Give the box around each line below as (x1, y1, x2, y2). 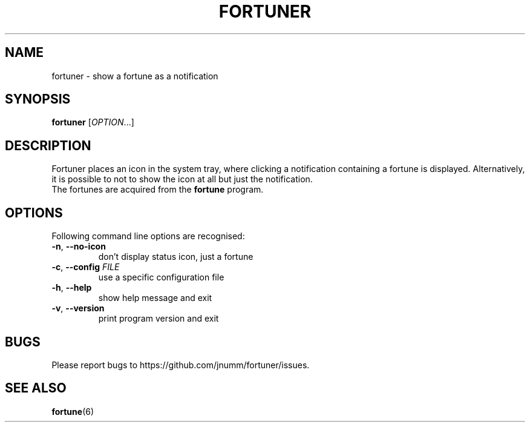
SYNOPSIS (5, 91, 71, 107)
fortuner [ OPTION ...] (51, 117, 134, 128)
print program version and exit (98, 313, 219, 324)
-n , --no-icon (51, 241, 106, 252)
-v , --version (51, 303, 105, 314)
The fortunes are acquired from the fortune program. (51, 184, 264, 195)
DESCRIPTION (5, 137, 91, 153)
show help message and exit (98, 293, 212, 303)
